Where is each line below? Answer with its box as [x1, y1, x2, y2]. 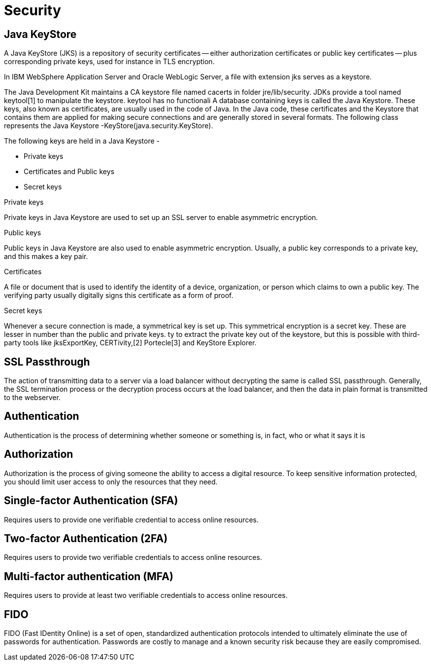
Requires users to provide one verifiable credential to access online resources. [4, 515, 259, 524]
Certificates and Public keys [24, 167, 115, 176]
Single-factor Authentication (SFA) [4, 494, 178, 507]
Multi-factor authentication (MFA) [4, 570, 173, 583]
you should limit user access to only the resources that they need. [4, 477, 218, 486]
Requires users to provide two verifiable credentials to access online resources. [4, 553, 262, 562]
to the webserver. [4, 393, 61, 402]
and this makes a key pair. [4, 252, 88, 261]
